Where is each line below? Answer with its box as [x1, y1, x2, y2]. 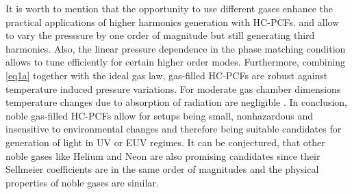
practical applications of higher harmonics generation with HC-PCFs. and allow [5, 14, 340, 29]
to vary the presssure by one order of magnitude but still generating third [5, 28, 315, 42]
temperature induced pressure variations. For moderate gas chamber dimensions [5, 81, 341, 96]
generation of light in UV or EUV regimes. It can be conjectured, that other [5, 135, 325, 149]
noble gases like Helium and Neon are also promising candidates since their [5, 148, 320, 163]
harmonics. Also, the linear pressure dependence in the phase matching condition [5, 41, 346, 55]
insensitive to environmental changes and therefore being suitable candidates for [5, 122, 342, 136]
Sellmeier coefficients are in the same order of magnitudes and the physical [5, 162, 319, 176]
